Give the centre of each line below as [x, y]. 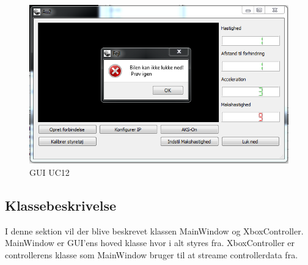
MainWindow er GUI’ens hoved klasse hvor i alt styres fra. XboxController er [150, 243]
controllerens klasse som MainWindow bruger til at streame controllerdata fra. [152, 254]
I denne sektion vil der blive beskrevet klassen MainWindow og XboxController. [154, 231]
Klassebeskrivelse [61, 205]
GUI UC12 [50, 172]
